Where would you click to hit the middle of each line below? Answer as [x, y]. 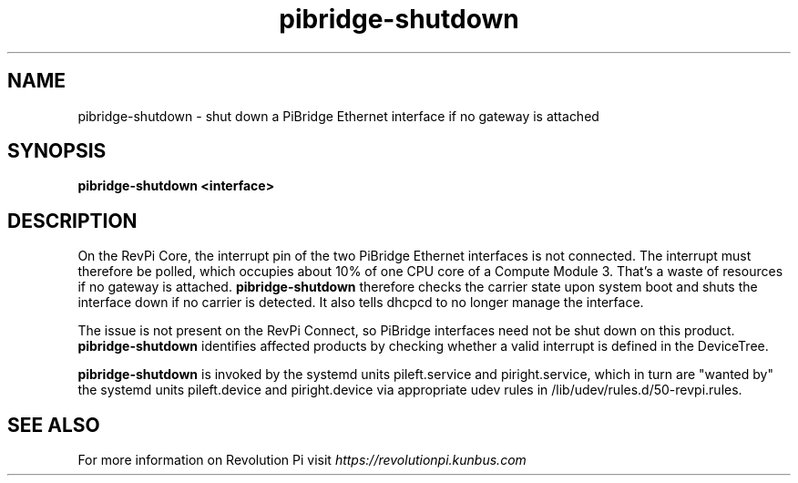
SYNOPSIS [57, 151]
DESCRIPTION [72, 221]
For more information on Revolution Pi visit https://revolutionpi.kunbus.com [302, 460]
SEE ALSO [54, 425]
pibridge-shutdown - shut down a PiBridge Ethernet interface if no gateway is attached [338, 116]
